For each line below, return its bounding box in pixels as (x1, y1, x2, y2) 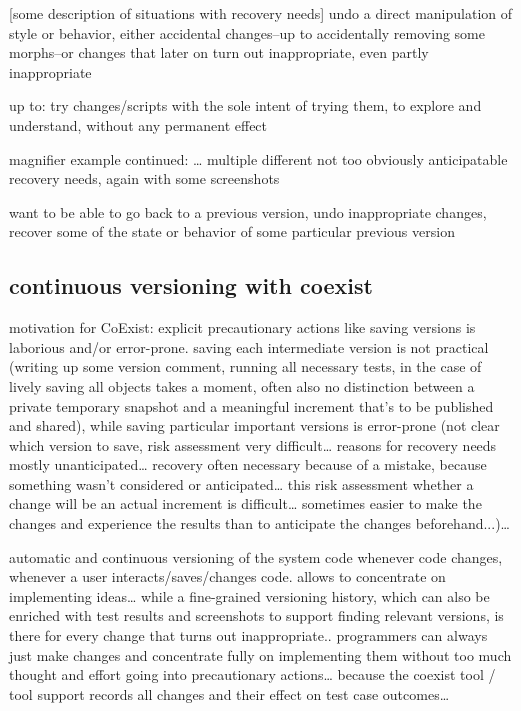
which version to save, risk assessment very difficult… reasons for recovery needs (9, 434, 497, 455)
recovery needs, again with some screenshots (9, 168, 280, 189)
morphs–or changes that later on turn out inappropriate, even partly (9, 42, 429, 63)
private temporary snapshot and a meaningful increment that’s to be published (9, 395, 494, 416)
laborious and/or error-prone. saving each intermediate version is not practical (9, 336, 489, 357)
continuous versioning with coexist (9, 270, 373, 301)
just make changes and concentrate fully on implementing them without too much (9, 644, 512, 665)
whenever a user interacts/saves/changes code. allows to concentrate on (9, 566, 446, 587)
